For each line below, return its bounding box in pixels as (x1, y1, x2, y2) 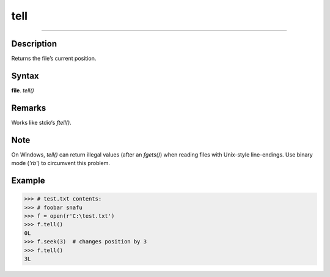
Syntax (11, 70, 39, 81)
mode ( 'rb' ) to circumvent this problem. (11, 160, 110, 167)
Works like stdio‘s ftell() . (11, 119, 71, 126)
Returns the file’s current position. (11, 55, 97, 62)
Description (11, 39, 57, 49)
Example (11, 175, 45, 186)
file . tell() (11, 86, 35, 94)
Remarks (11, 103, 46, 113)
